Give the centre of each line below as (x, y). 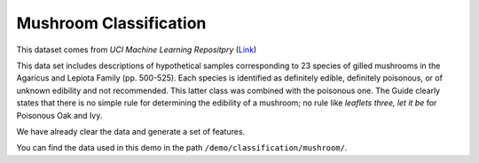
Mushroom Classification (111, 23)
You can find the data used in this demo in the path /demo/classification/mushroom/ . (182, 148)
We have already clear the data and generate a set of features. (131, 131)
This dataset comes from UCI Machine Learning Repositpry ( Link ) (137, 50)
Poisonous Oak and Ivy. (59, 115)
